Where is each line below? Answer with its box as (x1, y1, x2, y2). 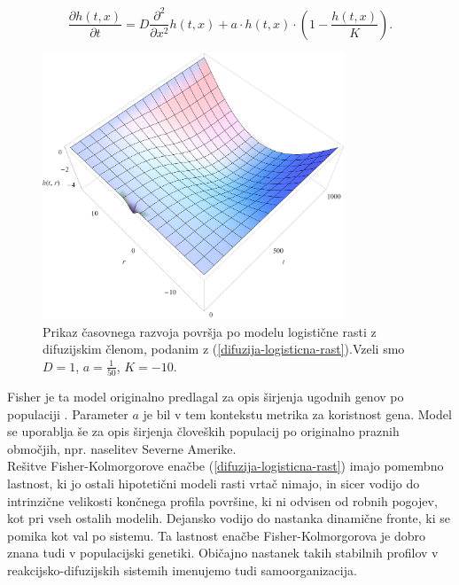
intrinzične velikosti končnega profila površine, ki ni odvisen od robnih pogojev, (7, 491, 438, 510)
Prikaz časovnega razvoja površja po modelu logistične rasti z (43, 322, 377, 340)
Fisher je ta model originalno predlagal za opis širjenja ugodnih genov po (7, 387, 404, 406)
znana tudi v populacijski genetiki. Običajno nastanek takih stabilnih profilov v (7, 543, 439, 562)
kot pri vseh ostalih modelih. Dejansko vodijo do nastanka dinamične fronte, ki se (7, 509, 451, 527)
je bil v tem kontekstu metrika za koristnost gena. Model (143, 404, 452, 423)
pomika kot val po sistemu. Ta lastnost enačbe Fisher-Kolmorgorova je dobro (7, 526, 426, 544)
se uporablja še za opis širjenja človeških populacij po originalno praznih (7, 422, 400, 441)
